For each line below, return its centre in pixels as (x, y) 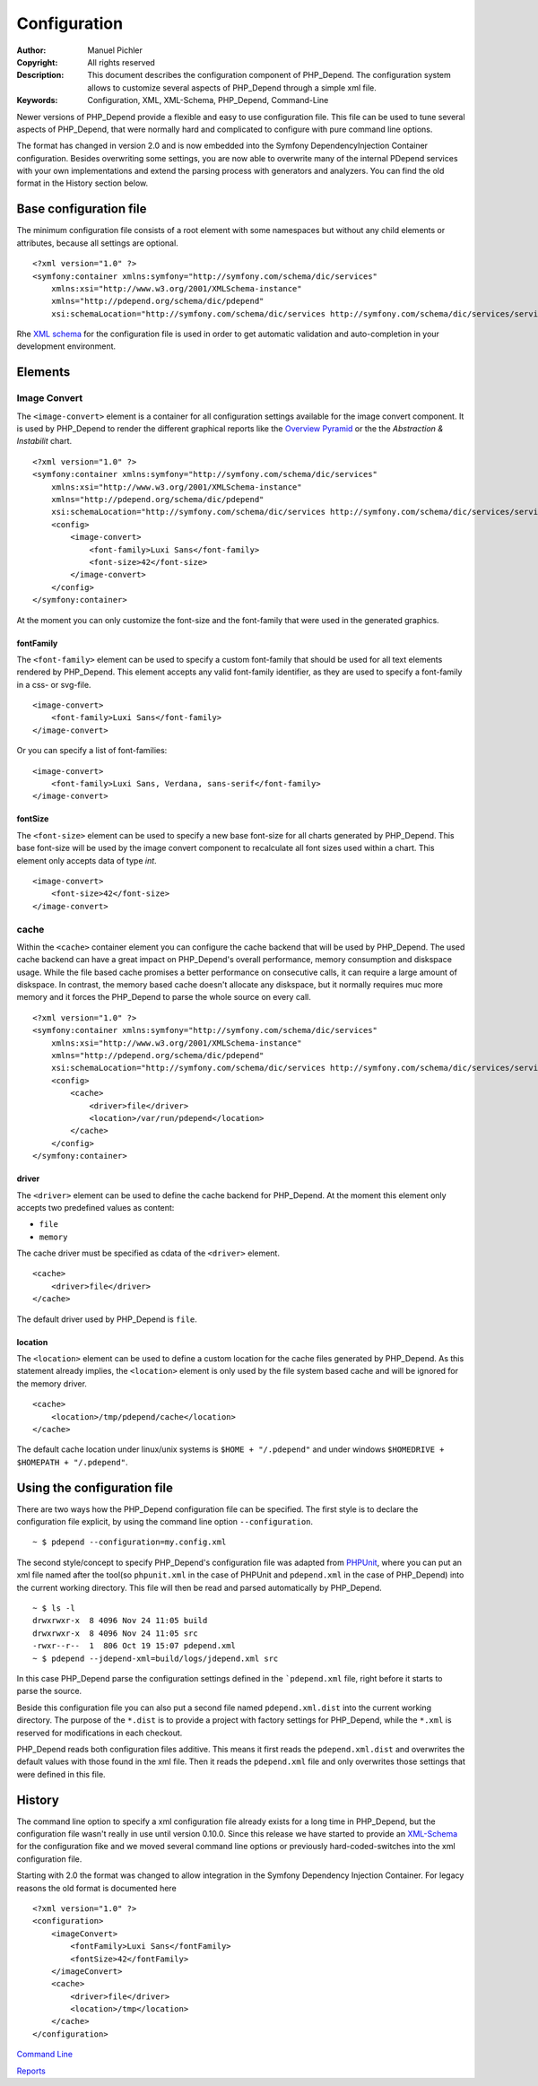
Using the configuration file (95, 1487)
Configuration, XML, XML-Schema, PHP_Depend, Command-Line (208, 100)
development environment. (66, 346)
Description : (40, 75)
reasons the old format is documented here (96, 1888)
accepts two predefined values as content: (95, 1207)
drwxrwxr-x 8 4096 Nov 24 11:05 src (116, 1633)
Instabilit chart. (44, 441)
